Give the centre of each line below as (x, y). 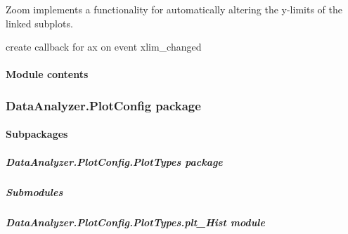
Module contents (47, 74)
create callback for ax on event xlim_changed (104, 47)
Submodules (34, 191)
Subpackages (37, 134)
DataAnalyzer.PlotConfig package (103, 105)
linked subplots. (39, 23)
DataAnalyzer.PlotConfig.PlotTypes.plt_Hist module (135, 222)
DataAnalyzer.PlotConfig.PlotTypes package (114, 161)
